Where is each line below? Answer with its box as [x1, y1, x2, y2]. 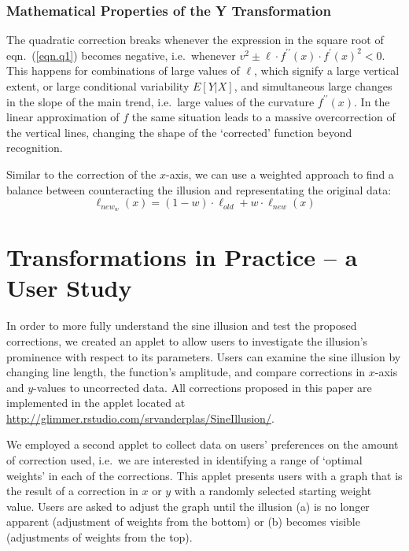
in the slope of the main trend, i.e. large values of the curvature [6, 93, 315, 109]
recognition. [6, 139, 63, 156]
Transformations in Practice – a [6, 241, 358, 273]
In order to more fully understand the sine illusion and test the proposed [6, 317, 357, 334]
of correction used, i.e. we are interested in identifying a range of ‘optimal [6, 452, 363, 468]
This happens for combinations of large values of [6, 62, 240, 79]
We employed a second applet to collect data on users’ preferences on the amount [6, 436, 399, 453]
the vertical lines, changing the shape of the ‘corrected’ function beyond [6, 124, 352, 140]
